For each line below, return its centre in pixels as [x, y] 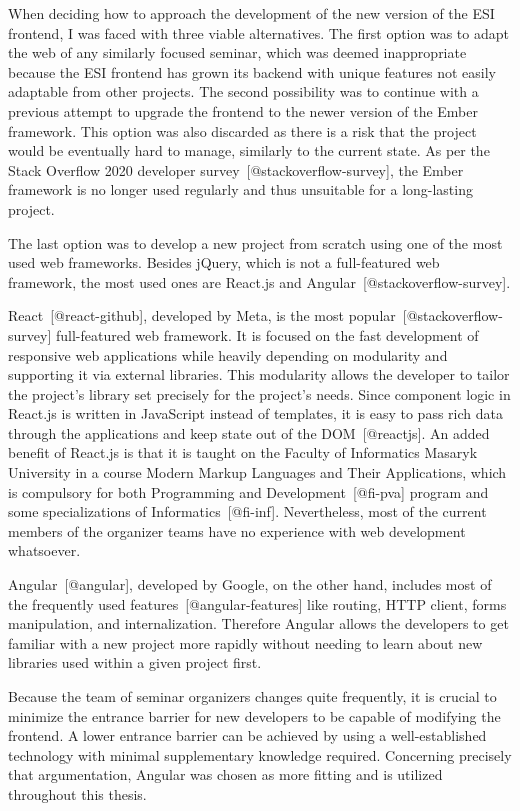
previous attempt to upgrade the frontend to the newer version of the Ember [243, 110]
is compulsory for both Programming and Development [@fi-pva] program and [248, 491]
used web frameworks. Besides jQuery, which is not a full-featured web [224, 262]
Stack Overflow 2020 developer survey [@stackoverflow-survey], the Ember [236, 169]
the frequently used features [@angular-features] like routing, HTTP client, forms [257, 603]
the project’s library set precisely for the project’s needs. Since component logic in [259, 393]
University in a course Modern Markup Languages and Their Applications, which [257, 472]
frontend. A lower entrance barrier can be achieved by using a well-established [247, 735]
